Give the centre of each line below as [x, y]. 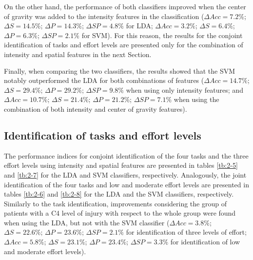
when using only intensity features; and [185, 90]
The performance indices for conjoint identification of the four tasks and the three [126, 155]
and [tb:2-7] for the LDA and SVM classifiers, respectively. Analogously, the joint [125, 174]
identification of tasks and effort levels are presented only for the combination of [124, 45]
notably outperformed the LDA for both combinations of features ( [104, 80]
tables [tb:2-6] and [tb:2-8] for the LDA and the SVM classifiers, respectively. [119, 194]
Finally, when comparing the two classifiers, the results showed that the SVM [120, 70]
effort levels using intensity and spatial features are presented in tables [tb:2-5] [121, 165]
